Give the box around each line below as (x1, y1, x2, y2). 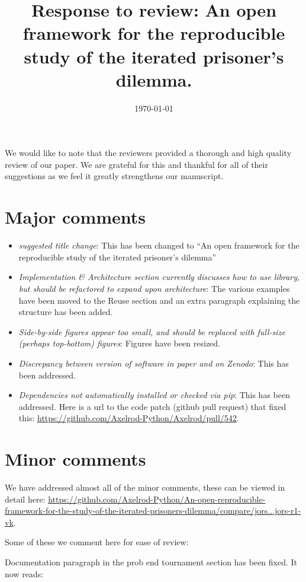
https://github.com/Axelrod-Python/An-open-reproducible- (48, 492, 266, 505)
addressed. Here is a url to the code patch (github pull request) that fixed (18, 400, 286, 412)
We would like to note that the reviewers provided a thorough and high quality (5, 147, 292, 159)
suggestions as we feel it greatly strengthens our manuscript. (5, 170, 224, 182)
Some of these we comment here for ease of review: (5, 536, 189, 548)
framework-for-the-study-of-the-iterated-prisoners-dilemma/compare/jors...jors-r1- (5, 504, 301, 517)
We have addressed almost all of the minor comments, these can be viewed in (5, 481, 285, 494)
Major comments (5, 205, 146, 229)
